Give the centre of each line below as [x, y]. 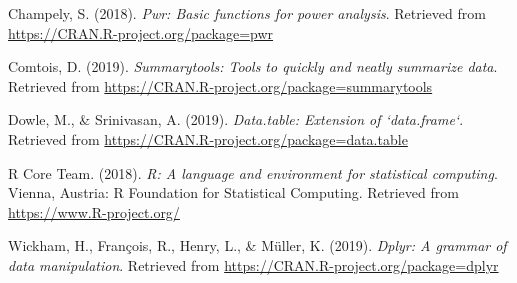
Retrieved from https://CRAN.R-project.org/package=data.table [208, 138]
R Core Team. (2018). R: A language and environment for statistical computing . [253, 172]
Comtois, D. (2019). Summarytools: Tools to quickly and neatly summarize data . [253, 66]
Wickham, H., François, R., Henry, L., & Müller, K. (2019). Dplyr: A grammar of [257, 245]
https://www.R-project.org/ [94, 211]
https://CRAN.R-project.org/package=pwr [141, 32]
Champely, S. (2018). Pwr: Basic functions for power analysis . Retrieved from [247, 13]
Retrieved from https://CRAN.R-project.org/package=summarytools [220, 85]
